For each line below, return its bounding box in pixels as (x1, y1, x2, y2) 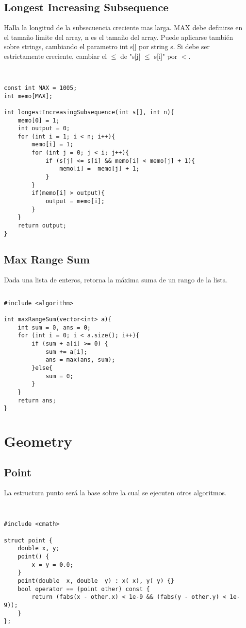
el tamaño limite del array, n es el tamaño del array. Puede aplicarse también (4, 32, 233, 42)
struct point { (4, 537, 53, 544)
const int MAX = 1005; (4, 84, 77, 91)
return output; (17, 222, 66, 229)
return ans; (17, 397, 56, 404)
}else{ (32, 365, 53, 372)
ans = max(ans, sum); (45, 356, 115, 364)
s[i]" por (154, 51, 178, 61)
